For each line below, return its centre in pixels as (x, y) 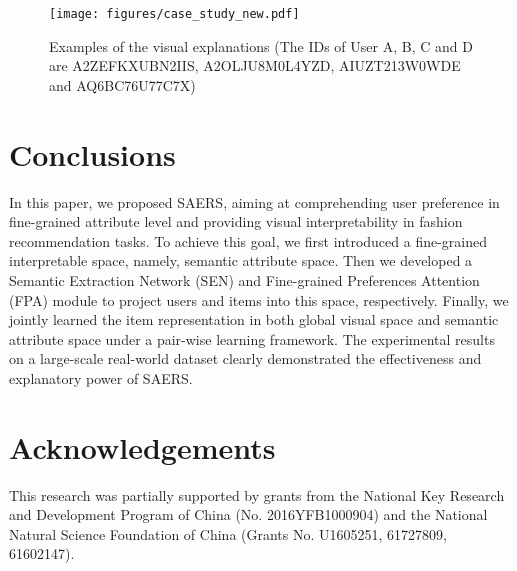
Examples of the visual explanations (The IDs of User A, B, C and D (261, 45)
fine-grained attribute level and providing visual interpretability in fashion (236, 221)
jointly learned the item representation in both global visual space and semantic (254, 319)
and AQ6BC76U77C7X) (122, 84)
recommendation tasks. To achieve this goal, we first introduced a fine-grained (248, 240)
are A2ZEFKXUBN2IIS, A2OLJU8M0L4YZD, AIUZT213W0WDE (255, 65)
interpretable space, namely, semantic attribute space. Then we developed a (241, 260)
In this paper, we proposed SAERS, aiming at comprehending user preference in (254, 201)
